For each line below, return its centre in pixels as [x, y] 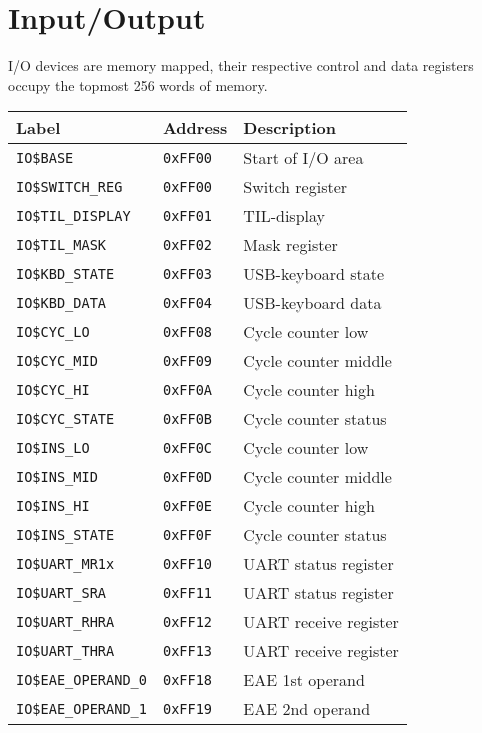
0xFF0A [187, 389]
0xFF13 [187, 650]
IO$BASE [45, 157]
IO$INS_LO [53, 447]
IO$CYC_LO [53, 331]
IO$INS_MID [57, 476]
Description [289, 128]
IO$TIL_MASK [61, 244]
